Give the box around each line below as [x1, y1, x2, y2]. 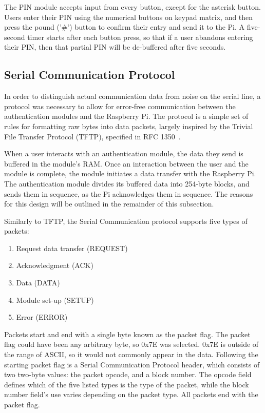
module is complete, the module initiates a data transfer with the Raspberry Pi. [4, 168, 256, 179]
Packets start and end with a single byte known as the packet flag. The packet [4, 328, 251, 339]
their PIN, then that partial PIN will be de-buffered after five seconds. [4, 42, 226, 52]
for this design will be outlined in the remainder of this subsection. [4, 198, 214, 209]
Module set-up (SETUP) [16, 294, 94, 305]
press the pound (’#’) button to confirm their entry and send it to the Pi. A [4, 22, 245, 32]
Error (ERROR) [16, 312, 68, 322]
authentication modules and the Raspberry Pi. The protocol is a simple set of [4, 111, 249, 121]
